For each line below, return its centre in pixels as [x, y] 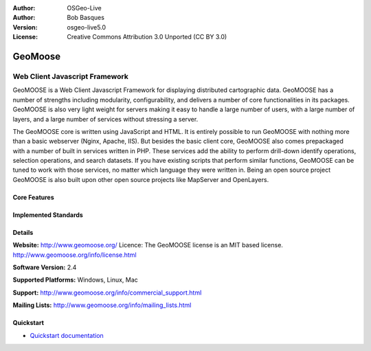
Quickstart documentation [67, 335]
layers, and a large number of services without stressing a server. [105, 119]
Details [23, 232]
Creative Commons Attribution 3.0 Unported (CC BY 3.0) [147, 37]
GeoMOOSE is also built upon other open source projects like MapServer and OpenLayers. [141, 179]
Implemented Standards [48, 215]
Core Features [33, 197]
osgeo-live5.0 [87, 27]
